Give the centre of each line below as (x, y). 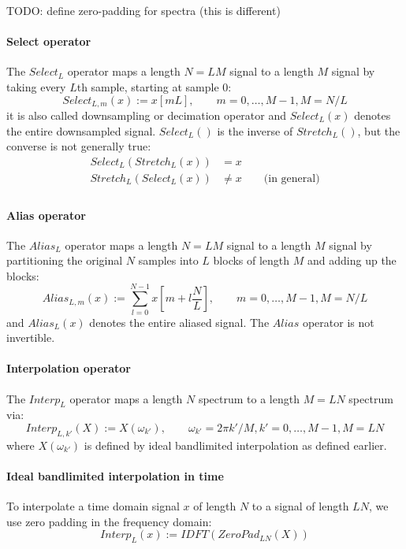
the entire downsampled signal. (81, 130)
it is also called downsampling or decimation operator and (147, 115)
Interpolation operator (69, 368)
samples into (168, 260)
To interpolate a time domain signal (93, 506)
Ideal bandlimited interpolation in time (115, 475)
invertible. (31, 338)
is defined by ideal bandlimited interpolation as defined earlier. (235, 445)
